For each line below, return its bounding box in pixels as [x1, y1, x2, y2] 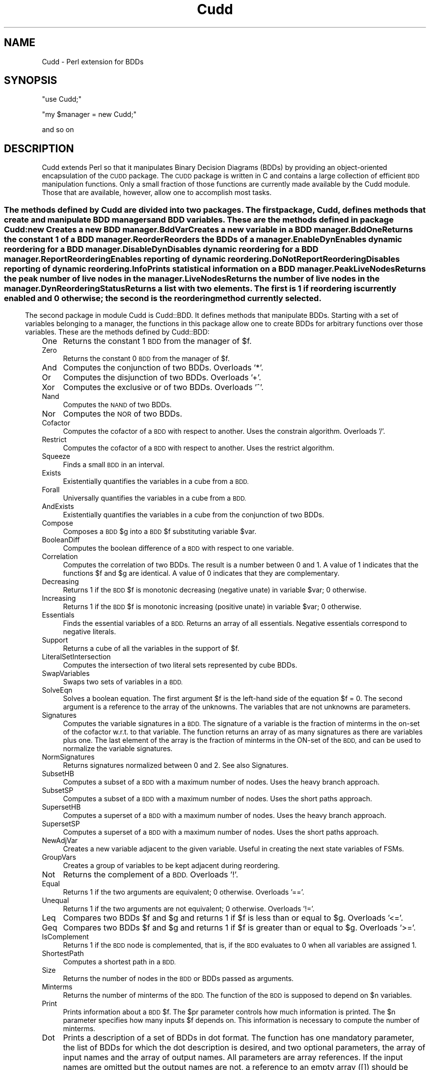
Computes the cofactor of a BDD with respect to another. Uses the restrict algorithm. [63, 444, 335, 452]
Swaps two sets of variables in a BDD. [63, 677, 183, 686]
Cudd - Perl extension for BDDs [42, 57, 144, 66]
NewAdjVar [42, 836, 78, 845]
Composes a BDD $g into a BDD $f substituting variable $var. [63, 527, 257, 536]
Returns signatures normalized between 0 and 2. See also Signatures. [63, 761, 289, 770]
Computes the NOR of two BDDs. [63, 409, 183, 419]
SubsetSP [42, 786, 74, 795]
